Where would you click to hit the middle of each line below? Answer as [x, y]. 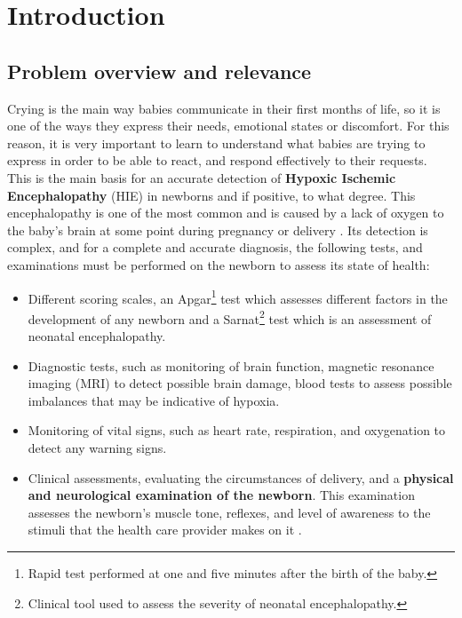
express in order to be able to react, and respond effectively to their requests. [217, 160]
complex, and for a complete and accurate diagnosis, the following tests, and [215, 247]
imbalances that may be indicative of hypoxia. [154, 400]
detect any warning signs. [97, 447]
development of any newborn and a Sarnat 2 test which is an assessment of [230, 317]
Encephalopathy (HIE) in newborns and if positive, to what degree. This [211, 195]
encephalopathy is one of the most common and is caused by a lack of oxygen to [226, 213]
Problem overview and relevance [159, 71]
